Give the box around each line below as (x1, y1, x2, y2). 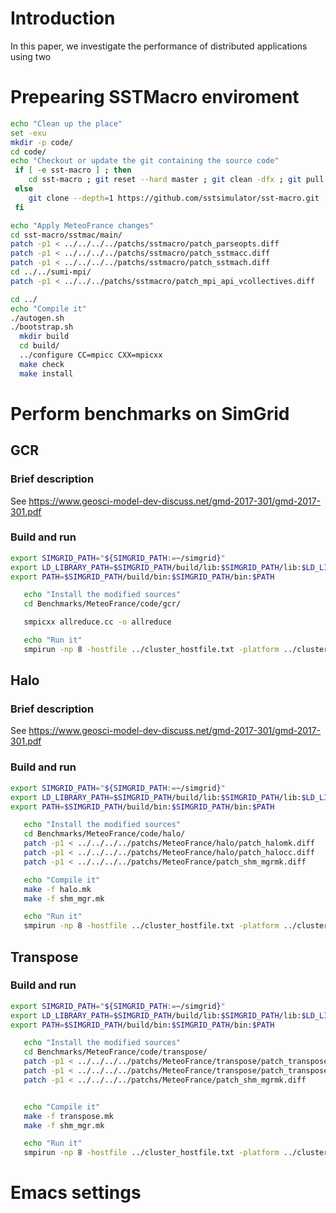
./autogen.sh (10, 313, 65, 323)
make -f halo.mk (23, 884, 92, 894)
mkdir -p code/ (10, 137, 74, 147)
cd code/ (10, 147, 47, 157)
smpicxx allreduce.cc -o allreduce (23, 617, 172, 627)
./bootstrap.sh (10, 322, 74, 332)
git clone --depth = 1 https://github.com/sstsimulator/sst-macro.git (28, 193, 320, 203)
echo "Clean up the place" (10, 118, 123, 129)
